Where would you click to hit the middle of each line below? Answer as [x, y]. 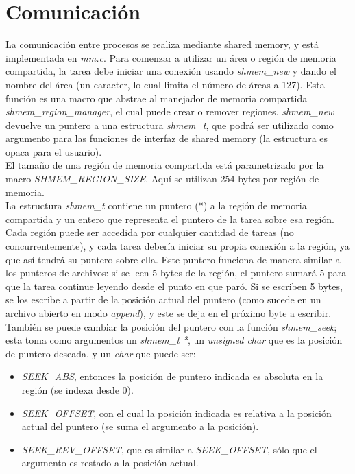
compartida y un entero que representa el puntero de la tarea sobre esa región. [170, 218]
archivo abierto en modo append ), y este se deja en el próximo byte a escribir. [169, 313]
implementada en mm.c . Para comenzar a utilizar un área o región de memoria [171, 57]
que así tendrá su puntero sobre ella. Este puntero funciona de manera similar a [173, 259]
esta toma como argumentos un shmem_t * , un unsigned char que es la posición [174, 340]
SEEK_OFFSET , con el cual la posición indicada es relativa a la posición [176, 413]
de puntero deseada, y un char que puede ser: [101, 353]
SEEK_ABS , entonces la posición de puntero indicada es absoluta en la [172, 376]
